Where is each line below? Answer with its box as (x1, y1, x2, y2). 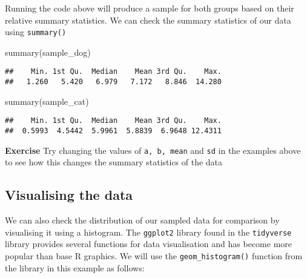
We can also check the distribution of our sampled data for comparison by (5, 214, 280, 227)
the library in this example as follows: (5, 261, 145, 274)
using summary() (5, 25, 67, 38)
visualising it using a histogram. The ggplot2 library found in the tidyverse (5, 225, 292, 238)
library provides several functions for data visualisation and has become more (5, 237, 292, 250)
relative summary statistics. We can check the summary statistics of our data (5, 13, 291, 26)
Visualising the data (5, 185, 133, 204)
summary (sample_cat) (5, 94, 89, 107)
